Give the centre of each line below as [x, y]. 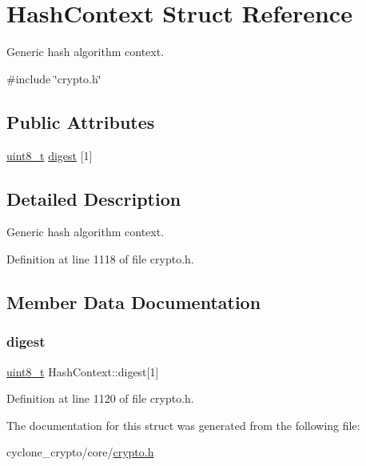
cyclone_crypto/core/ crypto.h [80, 452]
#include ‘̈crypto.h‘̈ [54, 78]
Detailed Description [94, 198]
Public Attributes [81, 121]
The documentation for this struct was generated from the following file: [183, 425]
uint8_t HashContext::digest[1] [83, 371]
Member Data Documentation [134, 301]
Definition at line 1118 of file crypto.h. [100, 258]
